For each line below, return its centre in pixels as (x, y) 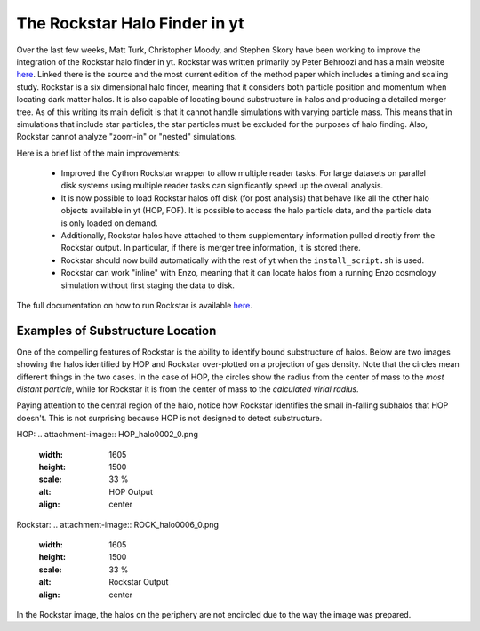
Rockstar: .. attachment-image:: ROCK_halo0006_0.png (118, 524)
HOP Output (131, 491)
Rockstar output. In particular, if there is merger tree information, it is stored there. (211, 248)
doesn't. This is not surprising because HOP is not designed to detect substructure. (169, 418)
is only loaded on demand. (110, 223)
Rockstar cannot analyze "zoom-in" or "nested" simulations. (127, 137)
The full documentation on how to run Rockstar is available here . (134, 305)
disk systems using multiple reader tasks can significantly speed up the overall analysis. (222, 186)
